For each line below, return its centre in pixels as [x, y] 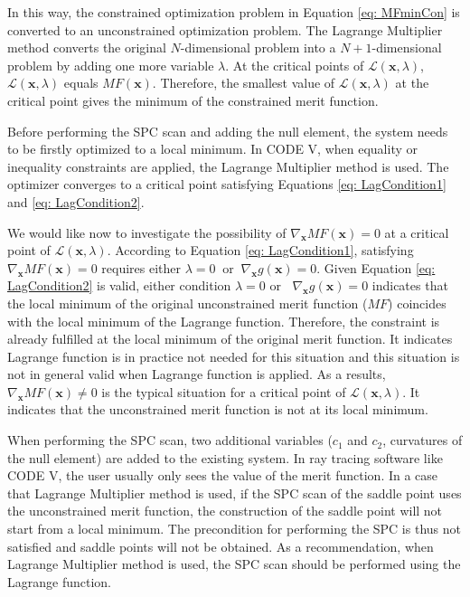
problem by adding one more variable [111, 65]
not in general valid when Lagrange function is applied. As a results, [197, 374]
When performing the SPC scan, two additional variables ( [170, 440]
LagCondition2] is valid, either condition [119, 285]
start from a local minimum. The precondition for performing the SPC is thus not [234, 529]
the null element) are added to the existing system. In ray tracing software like [225, 457]
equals [81, 83]
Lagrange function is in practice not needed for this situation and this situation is [234, 356]
